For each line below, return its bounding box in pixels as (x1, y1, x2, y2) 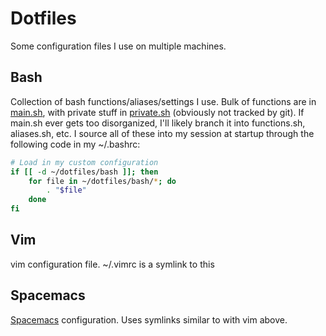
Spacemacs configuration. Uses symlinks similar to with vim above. (10, 313, 288, 326)
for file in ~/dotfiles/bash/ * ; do (28, 176, 177, 186)
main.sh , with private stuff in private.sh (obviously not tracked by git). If (10, 106, 305, 118)
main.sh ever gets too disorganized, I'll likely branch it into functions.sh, (10, 117, 306, 129)
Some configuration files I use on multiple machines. (10, 40, 227, 52)
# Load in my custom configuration (10, 157, 159, 167)
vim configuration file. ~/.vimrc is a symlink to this (10, 258, 215, 270)
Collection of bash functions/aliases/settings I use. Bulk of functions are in (10, 95, 317, 107)
